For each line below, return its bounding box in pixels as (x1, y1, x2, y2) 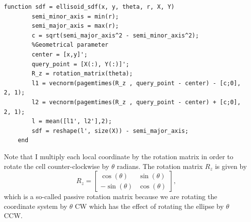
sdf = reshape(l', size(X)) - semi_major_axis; (32, 127, 189, 134)
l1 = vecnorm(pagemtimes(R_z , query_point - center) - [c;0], (32, 79, 241, 87)
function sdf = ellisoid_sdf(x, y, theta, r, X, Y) (4, 3, 175, 10)
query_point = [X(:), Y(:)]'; (32, 60, 129, 68)
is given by (215, 161, 247, 171)
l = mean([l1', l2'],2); (32, 118, 112, 125)
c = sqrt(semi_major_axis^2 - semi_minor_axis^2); (32, 32, 199, 39)
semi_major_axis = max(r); (32, 22, 119, 30)
